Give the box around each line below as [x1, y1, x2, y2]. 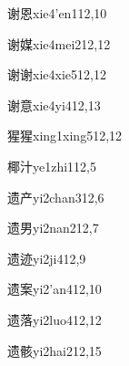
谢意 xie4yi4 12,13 [7, 95, 101, 114]
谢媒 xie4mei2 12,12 [7, 34, 111, 53]
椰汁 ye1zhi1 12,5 [7, 156, 97, 175]
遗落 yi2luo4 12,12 [7, 309, 102, 329]
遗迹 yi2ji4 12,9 [7, 248, 86, 267]
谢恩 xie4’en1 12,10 [7, 4, 107, 22]
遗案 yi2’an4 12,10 [7, 279, 102, 298]
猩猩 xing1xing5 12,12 [7, 126, 123, 145]
